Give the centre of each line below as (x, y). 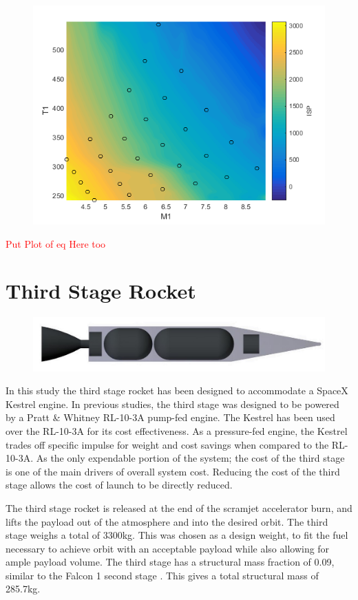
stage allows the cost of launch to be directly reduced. (119, 485)
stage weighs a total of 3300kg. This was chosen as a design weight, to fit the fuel (177, 535)
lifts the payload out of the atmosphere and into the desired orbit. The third (167, 521)
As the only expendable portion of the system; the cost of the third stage (190, 458)
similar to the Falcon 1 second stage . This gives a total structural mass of (162, 575)
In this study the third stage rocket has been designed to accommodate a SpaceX (177, 390)
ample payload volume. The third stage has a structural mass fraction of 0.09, (170, 562)
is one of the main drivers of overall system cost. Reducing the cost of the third (173, 471)
